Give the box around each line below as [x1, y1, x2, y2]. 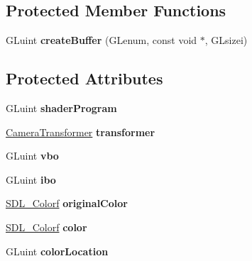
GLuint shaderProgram [6, 101, 117, 115]
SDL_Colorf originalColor [6, 196, 128, 211]
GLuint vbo [6, 148, 59, 163]
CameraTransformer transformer [6, 124, 155, 139]
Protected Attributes [6, 67, 163, 89]
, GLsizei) [204, 33, 248, 48]
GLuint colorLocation [6, 243, 109, 258]
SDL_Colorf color [6, 219, 87, 234]
